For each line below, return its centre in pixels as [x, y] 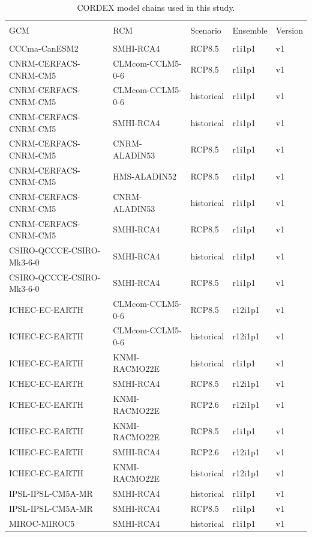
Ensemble [250, 30]
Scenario [206, 30]
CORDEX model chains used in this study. [156, 7]
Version [289, 30]
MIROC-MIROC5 [42, 523]
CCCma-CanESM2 [44, 48]
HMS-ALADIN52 [145, 176]
